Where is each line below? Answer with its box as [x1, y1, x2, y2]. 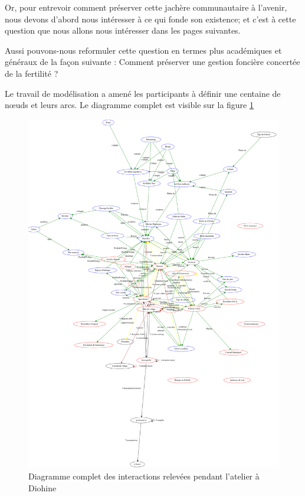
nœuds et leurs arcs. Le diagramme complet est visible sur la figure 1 [5, 99, 254, 111]
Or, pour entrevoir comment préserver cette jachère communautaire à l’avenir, [5, 1, 287, 13]
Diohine [28, 481, 57, 494]
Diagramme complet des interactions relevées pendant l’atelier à [28, 470, 260, 482]
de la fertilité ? [5, 67, 58, 79]
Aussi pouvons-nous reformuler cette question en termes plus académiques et [5, 44, 282, 56]
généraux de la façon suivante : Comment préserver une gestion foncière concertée [5, 56, 300, 68]
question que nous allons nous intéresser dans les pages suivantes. [5, 24, 241, 37]
